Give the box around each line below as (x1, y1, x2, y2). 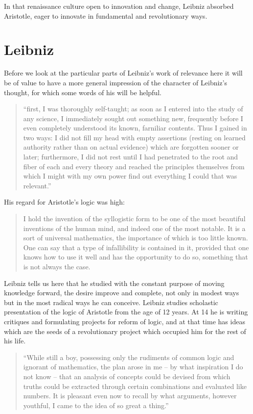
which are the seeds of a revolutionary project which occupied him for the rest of (4, 326, 246, 336)
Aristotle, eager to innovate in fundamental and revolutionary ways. (4, 10, 207, 21)
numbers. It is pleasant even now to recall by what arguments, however (23, 390, 237, 401)
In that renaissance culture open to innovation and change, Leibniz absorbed (4, 1, 234, 11)
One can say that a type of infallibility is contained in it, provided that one (23, 242, 249, 252)
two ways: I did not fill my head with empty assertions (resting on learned (23, 132, 246, 142)
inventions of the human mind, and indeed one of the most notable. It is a (23, 223, 246, 233)
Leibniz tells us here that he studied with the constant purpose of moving (4, 278, 225, 288)
